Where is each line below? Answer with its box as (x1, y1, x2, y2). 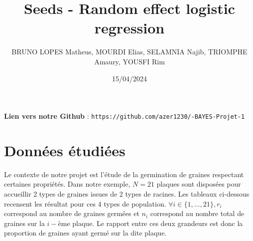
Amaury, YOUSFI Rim (94, 56, 165, 66)
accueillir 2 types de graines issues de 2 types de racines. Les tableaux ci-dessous (4, 189, 250, 199)
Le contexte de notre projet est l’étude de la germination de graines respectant (4, 169, 244, 179)
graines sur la (4, 218, 45, 228)
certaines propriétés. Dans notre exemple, (4, 179, 130, 189)
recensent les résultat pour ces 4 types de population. (4, 198, 166, 209)
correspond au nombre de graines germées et (4, 208, 139, 219)
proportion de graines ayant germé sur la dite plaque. (4, 228, 167, 238)
